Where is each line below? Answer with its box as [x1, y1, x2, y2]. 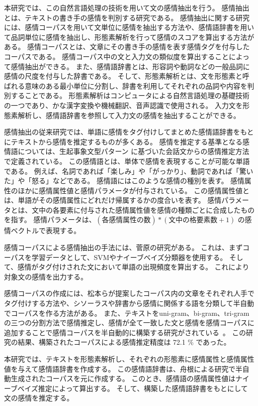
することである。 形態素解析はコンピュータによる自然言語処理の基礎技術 [10, 90, 250, 101]
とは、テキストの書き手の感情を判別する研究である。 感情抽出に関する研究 [4, 12, 250, 22]
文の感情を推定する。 [4, 393, 74, 403]
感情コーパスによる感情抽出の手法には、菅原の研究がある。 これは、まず [4, 242, 243, 253]
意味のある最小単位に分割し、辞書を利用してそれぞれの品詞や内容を [24, 80, 248, 91]
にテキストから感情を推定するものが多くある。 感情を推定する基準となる [4, 136, 243, 146]
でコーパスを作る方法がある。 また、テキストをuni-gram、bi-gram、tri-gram [4, 307, 250, 318]
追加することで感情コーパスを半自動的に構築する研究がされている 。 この [4, 327, 246, 337]
